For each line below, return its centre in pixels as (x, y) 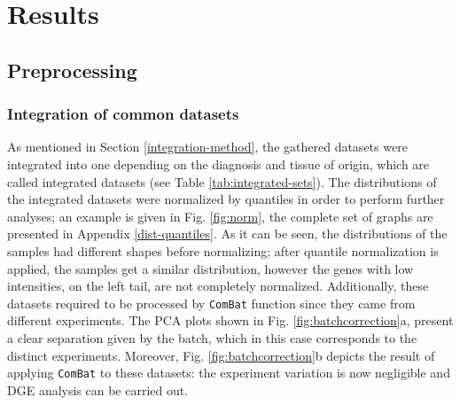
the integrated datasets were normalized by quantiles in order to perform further (226, 199)
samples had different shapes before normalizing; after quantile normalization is (223, 250)
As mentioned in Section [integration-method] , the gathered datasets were (207, 147)
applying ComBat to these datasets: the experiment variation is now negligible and (229, 373)
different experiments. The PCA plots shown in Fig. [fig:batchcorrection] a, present (230, 320)
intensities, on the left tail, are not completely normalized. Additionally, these (218, 286)
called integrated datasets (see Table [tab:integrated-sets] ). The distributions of (222, 181)
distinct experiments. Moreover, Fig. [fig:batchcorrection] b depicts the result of (221, 355)
